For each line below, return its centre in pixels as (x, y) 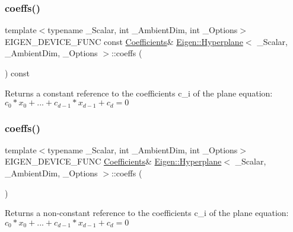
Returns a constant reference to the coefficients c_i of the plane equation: (139, 93)
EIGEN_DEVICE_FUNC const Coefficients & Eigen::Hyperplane (124, 41)
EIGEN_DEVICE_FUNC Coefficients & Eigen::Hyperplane (113, 161)
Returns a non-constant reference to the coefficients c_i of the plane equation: (147, 213)
